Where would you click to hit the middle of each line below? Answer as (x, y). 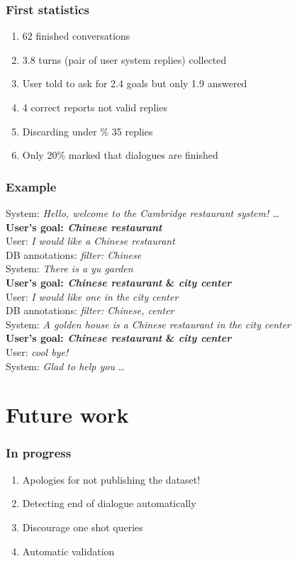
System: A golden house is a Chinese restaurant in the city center (148, 324)
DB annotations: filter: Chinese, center (90, 310)
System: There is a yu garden (69, 268)
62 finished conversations (76, 36)
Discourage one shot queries (83, 527)
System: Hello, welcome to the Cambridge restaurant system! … (142, 213)
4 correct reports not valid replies (95, 107)
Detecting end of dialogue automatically (109, 503)
